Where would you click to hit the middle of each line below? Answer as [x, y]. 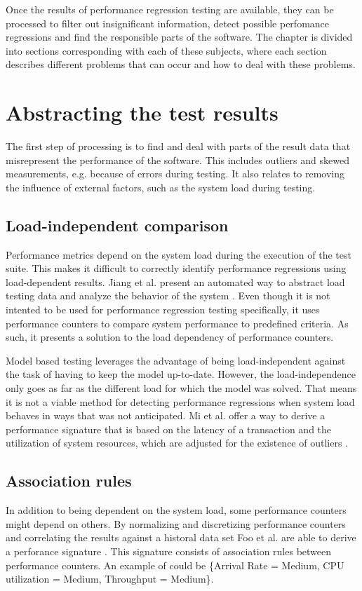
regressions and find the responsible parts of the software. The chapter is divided [179, 37]
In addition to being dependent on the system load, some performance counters [176, 510]
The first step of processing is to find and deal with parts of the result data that [178, 146]
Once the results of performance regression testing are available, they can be [170, 9]
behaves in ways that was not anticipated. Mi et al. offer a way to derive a [166, 415]
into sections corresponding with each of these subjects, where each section [166, 50]
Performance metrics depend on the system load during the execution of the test [179, 254]
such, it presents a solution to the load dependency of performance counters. [170, 337]
